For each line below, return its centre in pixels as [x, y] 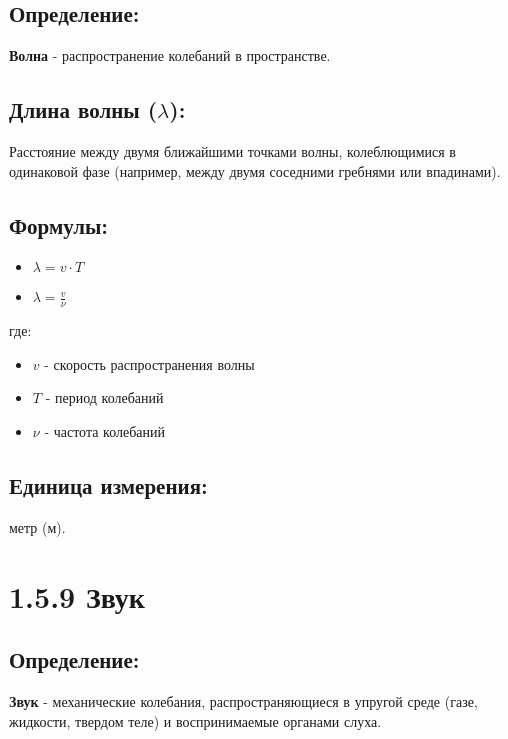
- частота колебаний [105, 431]
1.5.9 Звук [77, 595]
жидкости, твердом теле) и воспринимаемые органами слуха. [195, 720]
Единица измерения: [108, 484]
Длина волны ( [83, 109]
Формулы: [59, 224]
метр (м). [37, 526]
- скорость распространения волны [149, 363]
